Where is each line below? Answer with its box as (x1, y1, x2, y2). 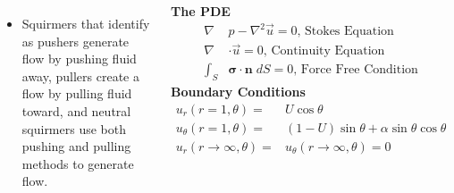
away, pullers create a (21, 66, 139, 85)
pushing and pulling (21, 137, 131, 155)
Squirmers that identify (21, 14, 150, 32)
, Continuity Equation (263, 45, 385, 58)
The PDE (171, 2, 231, 20)
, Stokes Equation (297, 25, 394, 38)
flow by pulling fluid (21, 84, 132, 103)
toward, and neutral (21, 101, 131, 120)
